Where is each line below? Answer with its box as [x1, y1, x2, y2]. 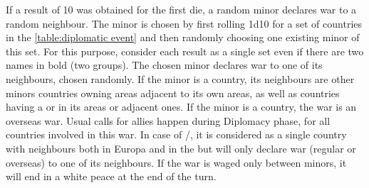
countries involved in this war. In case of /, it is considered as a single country [6, 127, 347, 142]
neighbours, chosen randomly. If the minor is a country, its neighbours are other [6, 71, 355, 86]
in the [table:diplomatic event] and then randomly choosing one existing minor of [6, 30, 360, 45]
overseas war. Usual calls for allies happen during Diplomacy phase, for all [6, 113, 331, 128]
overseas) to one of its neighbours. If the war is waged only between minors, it [6, 155, 347, 170]
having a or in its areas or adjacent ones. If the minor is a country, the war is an [6, 99, 357, 114]
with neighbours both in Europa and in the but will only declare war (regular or [6, 140, 356, 155]
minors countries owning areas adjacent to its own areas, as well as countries [6, 85, 340, 100]
